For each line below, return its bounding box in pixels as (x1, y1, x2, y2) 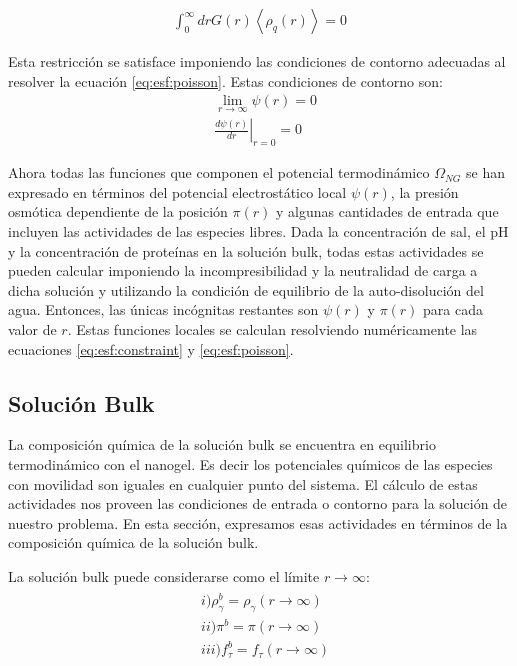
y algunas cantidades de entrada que (275, 201, 499, 222)
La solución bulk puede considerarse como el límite (8, 566, 320, 586)
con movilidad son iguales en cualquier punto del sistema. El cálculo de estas (8, 473, 478, 494)
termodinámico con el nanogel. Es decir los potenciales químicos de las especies (8, 454, 493, 475)
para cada (423, 299, 484, 320)
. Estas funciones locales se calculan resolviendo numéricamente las (67, 319, 478, 340)
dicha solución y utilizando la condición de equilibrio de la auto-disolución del (8, 279, 484, 300)
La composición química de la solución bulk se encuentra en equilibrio (8, 434, 436, 455)
